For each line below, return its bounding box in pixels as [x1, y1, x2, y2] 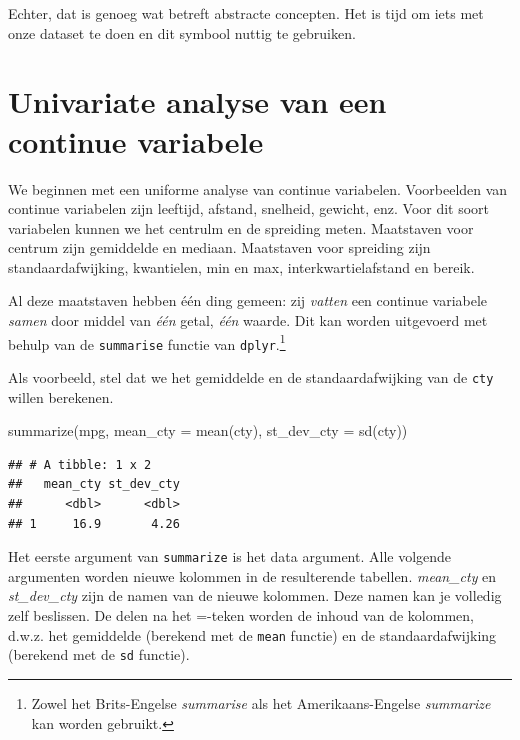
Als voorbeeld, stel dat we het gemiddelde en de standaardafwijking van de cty [8, 366, 494, 387]
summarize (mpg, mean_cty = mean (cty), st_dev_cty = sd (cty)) [8, 420, 408, 441]
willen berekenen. [8, 386, 114, 407]
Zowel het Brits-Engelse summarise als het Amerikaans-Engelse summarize [31, 692, 491, 713]
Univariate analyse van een [8, 81, 387, 122]
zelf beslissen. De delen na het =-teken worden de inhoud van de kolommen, [8, 605, 474, 626]
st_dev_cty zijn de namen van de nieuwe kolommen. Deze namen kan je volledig [8, 585, 502, 606]
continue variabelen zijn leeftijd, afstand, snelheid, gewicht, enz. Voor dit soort [8, 198, 490, 219]
